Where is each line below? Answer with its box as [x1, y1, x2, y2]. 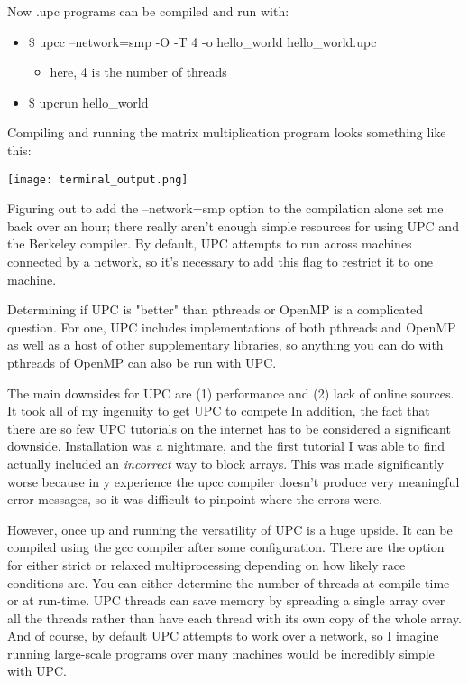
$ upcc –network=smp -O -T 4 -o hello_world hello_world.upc [28, 32, 377, 51]
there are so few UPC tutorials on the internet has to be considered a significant [7, 418, 451, 437]
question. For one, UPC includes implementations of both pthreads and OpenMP [7, 317, 456, 336]
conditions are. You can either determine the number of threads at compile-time [7, 573, 450, 592]
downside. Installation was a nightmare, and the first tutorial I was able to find [7, 436, 445, 455]
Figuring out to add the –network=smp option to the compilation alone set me [7, 199, 444, 218]
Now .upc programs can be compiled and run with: [7, 2, 289, 20]
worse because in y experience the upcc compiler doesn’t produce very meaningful [7, 472, 460, 491]
